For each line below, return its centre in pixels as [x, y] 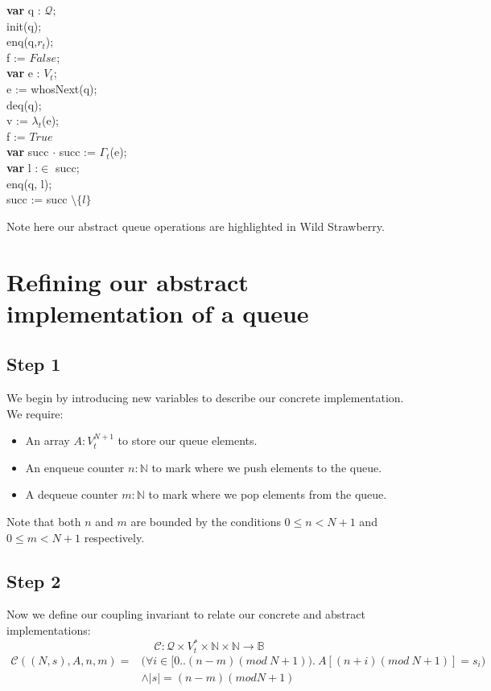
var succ [28, 152]
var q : [24, 10]
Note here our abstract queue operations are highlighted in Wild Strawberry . [196, 226]
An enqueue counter [75, 467]
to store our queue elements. [188, 440]
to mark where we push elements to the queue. [267, 467]
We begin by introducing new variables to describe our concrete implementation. [205, 398]
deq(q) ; [24, 104]
